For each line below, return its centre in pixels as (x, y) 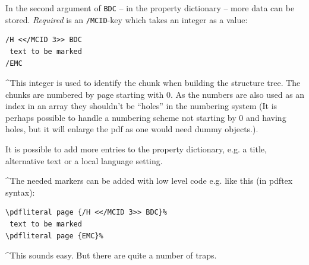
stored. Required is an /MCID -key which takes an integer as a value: (127, 19)
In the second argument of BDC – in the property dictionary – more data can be (150, 8)
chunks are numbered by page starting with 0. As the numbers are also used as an (155, 94)
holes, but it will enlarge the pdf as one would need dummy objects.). (132, 129)
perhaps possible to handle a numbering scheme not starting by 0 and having (146, 117)
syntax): (20, 192)
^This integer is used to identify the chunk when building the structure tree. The (153, 83)
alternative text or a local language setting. (84, 160)
